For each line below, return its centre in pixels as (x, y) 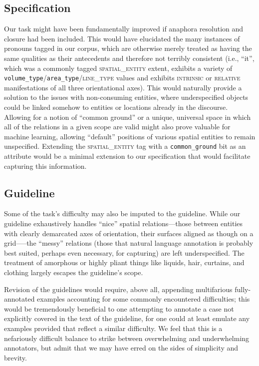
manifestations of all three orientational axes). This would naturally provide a (123, 87)
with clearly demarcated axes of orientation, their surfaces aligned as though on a (129, 233)
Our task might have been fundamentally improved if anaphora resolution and (124, 29)
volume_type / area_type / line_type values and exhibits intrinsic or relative (122, 78)
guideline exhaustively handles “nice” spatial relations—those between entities (124, 223)
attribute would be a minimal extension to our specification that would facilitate (127, 156)
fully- (243, 289)
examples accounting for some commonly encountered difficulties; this (143, 299)
